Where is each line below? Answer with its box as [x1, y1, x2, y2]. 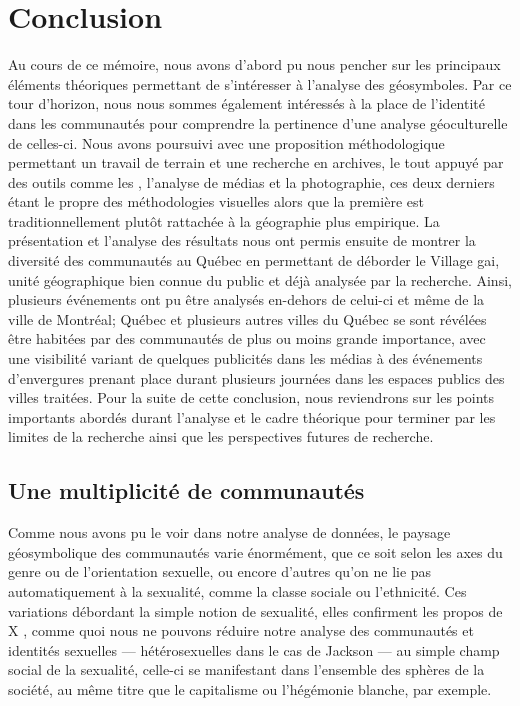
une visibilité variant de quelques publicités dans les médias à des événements [8, 348, 483, 369]
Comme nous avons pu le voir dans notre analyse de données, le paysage [8, 522, 451, 543]
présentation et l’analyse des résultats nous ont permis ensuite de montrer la [8, 230, 476, 251]
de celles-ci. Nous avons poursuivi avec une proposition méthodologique [8, 132, 445, 153]
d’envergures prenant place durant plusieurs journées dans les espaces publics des [8, 367, 505, 388]
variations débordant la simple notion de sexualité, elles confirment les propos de [8, 600, 503, 621]
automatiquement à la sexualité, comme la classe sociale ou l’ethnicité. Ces [8, 580, 467, 601]
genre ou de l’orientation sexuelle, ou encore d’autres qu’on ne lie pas [8, 561, 432, 582]
